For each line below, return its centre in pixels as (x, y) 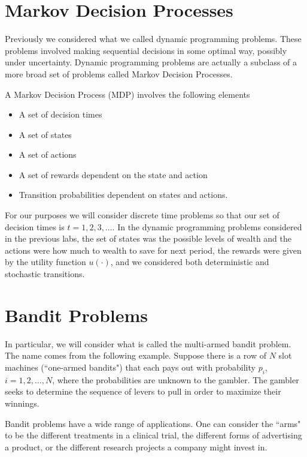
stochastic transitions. (45, 274)
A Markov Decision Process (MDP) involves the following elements (127, 94)
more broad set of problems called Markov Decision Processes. (119, 73)
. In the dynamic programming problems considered (207, 226)
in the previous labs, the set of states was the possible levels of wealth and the (148, 238)
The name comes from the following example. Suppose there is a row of (136, 355)
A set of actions (48, 154)
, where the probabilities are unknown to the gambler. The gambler (176, 379)
